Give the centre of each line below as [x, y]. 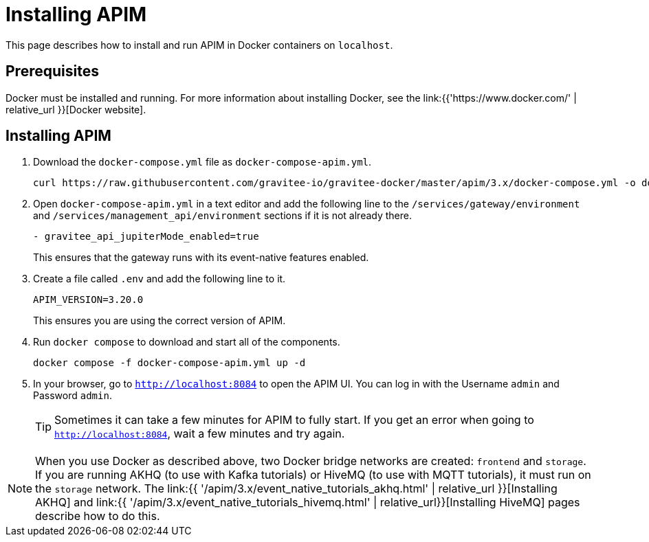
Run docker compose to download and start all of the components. [187, 342]
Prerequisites [52, 71]
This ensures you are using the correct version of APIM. [159, 321]
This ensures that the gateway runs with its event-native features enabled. [201, 258]
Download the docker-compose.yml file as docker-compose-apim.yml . [202, 162]
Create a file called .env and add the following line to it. [159, 279]
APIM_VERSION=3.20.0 [88, 300]
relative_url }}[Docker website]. [76, 109]
